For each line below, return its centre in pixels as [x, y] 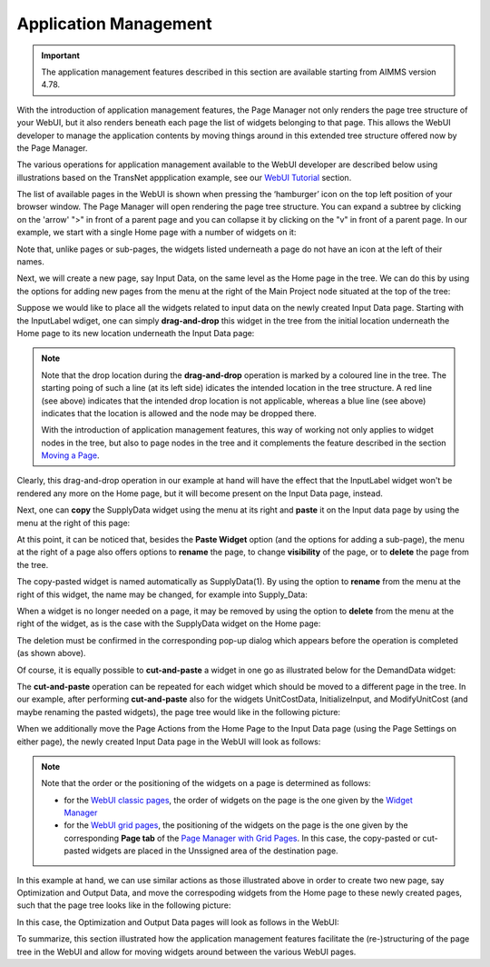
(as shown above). [51, 653]
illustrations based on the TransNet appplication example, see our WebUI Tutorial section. [184, 177]
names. [30, 262]
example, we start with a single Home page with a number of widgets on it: [157, 233]
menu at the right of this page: [73, 523]
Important [61, 55]
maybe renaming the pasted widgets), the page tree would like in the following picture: [178, 712]
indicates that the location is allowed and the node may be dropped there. [179, 413]
